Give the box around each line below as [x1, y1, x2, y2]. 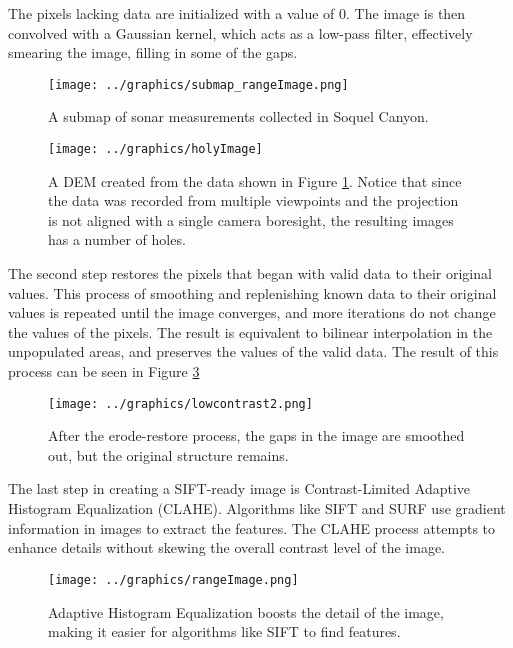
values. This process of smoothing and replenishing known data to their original [8, 282, 497, 303]
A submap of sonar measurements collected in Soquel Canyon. [48, 106, 429, 127]
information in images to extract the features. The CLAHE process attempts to [8, 517, 496, 538]
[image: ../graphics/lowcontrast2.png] [48, 396, 313, 411]
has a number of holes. [48, 229, 186, 250]
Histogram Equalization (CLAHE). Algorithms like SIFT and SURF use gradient [8, 498, 506, 519]
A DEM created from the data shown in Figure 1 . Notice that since [48, 170, 462, 191]
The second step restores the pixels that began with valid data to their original [8, 263, 492, 284]
